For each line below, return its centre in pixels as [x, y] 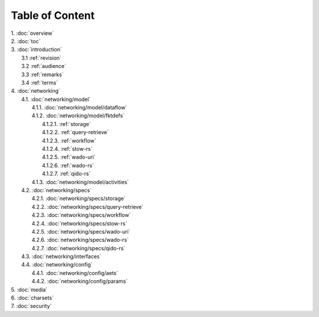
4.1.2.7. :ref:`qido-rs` [66, 174]
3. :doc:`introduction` [36, 50]
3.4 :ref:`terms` [40, 82]
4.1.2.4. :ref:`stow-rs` [67, 149]
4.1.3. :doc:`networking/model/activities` [80, 182]
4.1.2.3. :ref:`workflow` [69, 140]
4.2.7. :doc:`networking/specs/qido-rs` [79, 248]
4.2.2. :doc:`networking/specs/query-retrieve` [88, 206]
